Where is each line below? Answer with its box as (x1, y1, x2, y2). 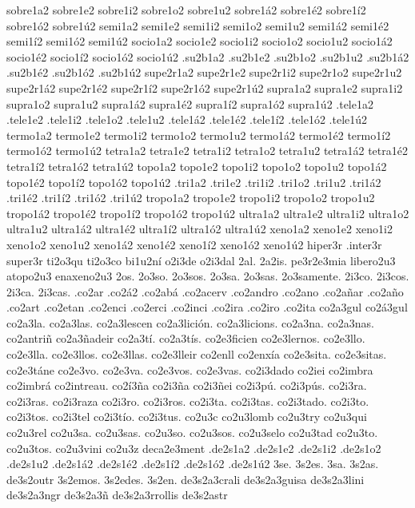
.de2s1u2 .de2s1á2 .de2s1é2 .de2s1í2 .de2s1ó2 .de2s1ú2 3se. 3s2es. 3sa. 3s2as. (6, 455, 379, 472)
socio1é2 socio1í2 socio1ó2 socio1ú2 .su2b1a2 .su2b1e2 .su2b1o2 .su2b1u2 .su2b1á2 (6, 48, 409, 65)
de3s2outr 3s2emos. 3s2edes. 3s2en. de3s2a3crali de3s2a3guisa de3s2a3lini (6, 470, 365, 487)
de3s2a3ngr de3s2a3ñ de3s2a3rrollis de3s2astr (6, 486, 228, 503)
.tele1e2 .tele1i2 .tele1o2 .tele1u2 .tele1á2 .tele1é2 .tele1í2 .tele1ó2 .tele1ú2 (6, 111, 368, 128)
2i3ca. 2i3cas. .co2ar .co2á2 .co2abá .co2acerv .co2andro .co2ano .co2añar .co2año (6, 283, 404, 300)
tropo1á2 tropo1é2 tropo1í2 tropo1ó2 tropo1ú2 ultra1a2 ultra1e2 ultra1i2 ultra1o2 (6, 204, 409, 221)
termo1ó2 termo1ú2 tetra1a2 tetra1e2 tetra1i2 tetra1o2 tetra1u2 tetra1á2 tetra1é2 (6, 142, 408, 159)
